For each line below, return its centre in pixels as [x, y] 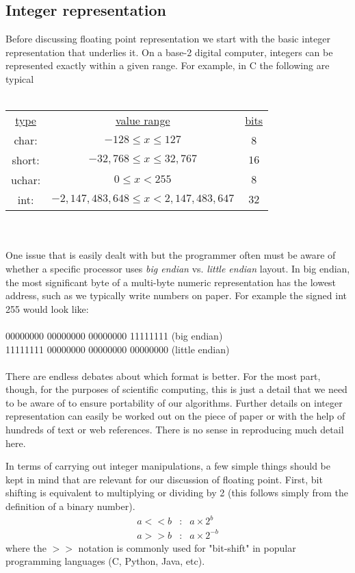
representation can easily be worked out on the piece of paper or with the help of [175, 416]
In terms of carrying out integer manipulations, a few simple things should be [168, 466]
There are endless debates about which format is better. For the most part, [163, 375]
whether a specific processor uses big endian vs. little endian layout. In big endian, [178, 268]
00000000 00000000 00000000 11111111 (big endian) [114, 335]
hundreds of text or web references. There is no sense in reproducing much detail [175, 430]
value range [143, 120]
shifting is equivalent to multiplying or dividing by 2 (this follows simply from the [177, 493]
